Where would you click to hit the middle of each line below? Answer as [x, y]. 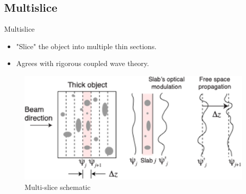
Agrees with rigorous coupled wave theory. [83, 63]
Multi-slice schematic [58, 187]
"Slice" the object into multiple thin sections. [86, 46]
